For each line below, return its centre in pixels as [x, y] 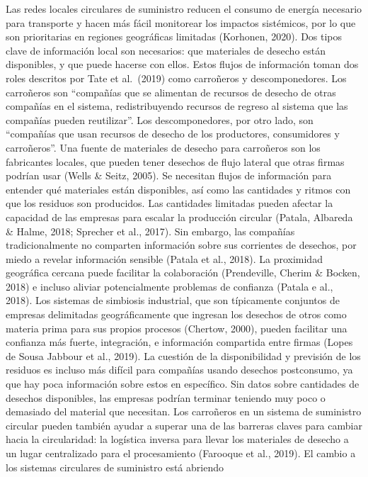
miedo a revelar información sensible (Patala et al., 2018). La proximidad [164, 258]
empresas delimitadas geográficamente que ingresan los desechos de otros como [176, 314]
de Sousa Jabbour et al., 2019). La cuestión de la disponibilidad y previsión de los [183, 355]
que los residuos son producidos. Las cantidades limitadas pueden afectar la [169, 203]
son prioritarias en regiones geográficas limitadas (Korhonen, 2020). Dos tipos [174, 37]
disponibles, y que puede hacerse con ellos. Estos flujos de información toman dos [182, 64]
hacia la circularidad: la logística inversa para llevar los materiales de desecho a [177, 439]
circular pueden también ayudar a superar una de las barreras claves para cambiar [184, 425]
